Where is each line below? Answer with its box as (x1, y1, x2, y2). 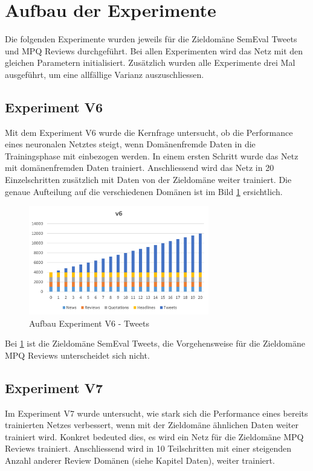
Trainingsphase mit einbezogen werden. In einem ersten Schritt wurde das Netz (5, 149, 298, 162)
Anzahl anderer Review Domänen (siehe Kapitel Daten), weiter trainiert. (5, 453, 275, 466)
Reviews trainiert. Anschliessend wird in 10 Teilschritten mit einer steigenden (5, 442, 292, 455)
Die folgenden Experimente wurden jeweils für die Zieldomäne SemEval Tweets (5, 33, 297, 45)
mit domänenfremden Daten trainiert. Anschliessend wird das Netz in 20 (5, 161, 274, 174)
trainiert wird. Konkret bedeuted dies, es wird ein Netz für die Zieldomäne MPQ (5, 430, 304, 443)
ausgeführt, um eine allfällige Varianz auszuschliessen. (5, 68, 204, 80)
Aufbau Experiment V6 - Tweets (29, 316, 150, 329)
